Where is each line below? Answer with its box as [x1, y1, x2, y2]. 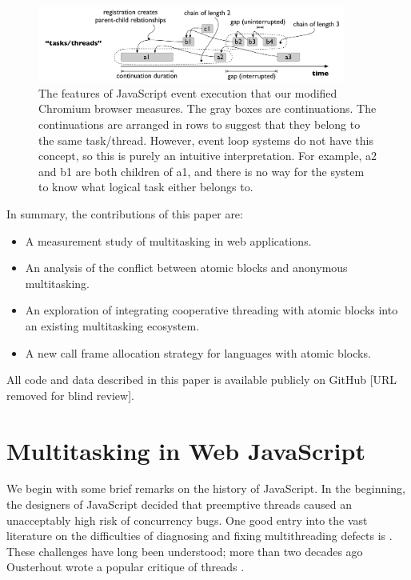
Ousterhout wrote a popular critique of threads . [6, 558, 245, 575]
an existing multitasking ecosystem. [25, 317, 200, 334]
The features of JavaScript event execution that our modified [38, 84, 337, 101]
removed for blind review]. [6, 386, 134, 403]
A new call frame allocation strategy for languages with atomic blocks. [25, 344, 371, 361]
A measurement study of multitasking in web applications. [25, 232, 312, 249]
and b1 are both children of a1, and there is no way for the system [38, 162, 365, 179]
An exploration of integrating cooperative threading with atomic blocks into [25, 302, 398, 318]
